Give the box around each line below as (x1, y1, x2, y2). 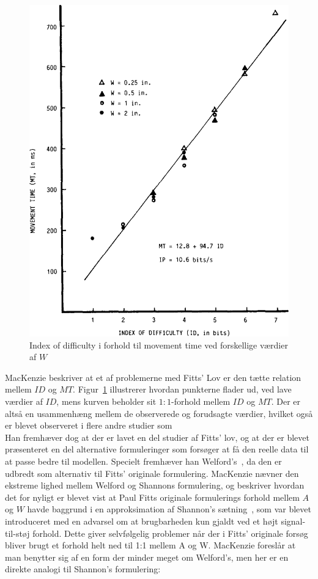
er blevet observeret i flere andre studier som (5, 419, 172, 432)
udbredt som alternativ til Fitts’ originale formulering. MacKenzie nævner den (5, 467, 299, 479)
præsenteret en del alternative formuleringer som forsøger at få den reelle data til (5, 443, 309, 455)
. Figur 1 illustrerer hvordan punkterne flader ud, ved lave (73, 383, 292, 396)
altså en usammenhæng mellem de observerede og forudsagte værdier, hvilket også (5, 407, 313, 419)
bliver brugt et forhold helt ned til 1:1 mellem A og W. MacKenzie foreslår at (5, 539, 296, 551)
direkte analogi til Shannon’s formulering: (5, 562, 161, 575)
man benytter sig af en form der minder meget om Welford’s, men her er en (5, 550, 289, 563)
